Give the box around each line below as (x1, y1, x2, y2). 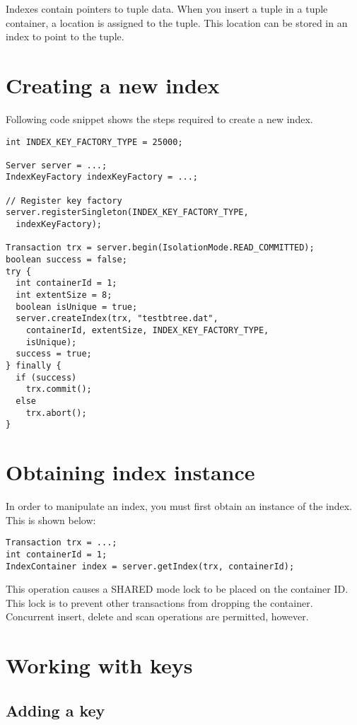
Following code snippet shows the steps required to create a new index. (6, 111, 313, 126)
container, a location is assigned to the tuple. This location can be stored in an (6, 15, 348, 30)
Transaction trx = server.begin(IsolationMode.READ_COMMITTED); (6, 243, 315, 253)
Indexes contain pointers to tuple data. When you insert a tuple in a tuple (6, 1, 328, 16)
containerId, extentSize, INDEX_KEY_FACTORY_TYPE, (25, 325, 269, 335)
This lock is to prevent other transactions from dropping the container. (6, 595, 313, 610)
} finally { (6, 360, 62, 371)
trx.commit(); (25, 384, 92, 395)
